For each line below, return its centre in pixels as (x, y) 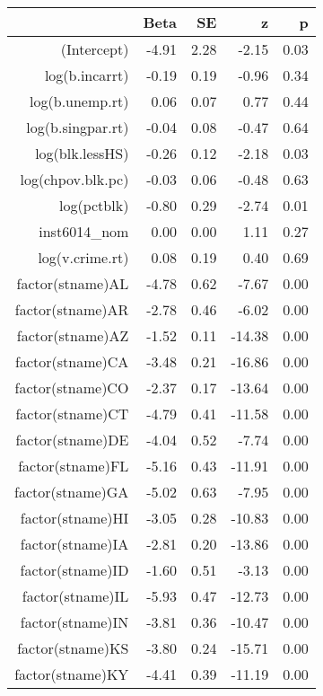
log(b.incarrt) (87, 75)
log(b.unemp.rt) (79, 101)
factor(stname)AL (73, 283)
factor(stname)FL (74, 466)
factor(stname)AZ (73, 335)
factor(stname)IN (74, 622)
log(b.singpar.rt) (78, 127)
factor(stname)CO (72, 388)
